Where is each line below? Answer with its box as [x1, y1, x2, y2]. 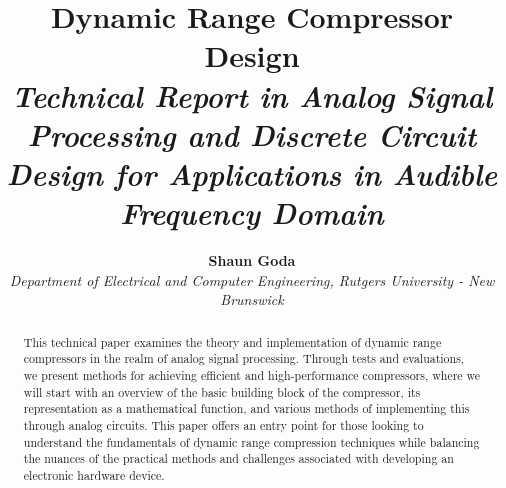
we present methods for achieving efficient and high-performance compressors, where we [23, 366, 481, 383]
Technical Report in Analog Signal [11, 74, 493, 116]
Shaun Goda [208, 250, 296, 271]
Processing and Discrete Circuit [27, 113, 477, 155]
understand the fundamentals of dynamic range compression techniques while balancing [23, 433, 480, 450]
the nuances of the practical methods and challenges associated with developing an [23, 450, 454, 467]
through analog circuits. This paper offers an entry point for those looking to [23, 416, 424, 433]
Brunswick [220, 289, 284, 310]
